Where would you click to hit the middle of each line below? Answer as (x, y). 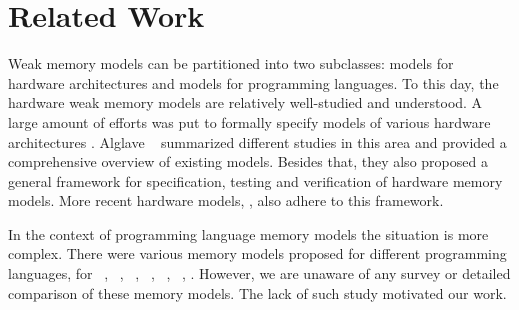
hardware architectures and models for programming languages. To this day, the (253, 82)
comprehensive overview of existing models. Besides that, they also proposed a (248, 161)
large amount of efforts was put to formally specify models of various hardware (249, 121)
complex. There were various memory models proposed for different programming (257, 253)
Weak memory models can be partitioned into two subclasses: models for (231, 63)
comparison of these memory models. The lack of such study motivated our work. (257, 292)
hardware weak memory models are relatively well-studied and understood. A (245, 102)
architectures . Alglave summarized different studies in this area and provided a (257, 141)
